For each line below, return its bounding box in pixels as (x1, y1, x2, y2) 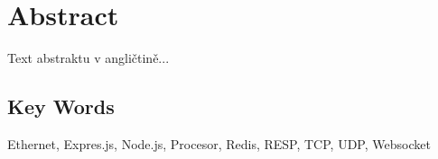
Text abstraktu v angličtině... (7, 49, 170, 67)
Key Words (7, 93, 115, 120)
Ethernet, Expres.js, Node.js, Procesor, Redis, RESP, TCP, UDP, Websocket (7, 134, 431, 153)
